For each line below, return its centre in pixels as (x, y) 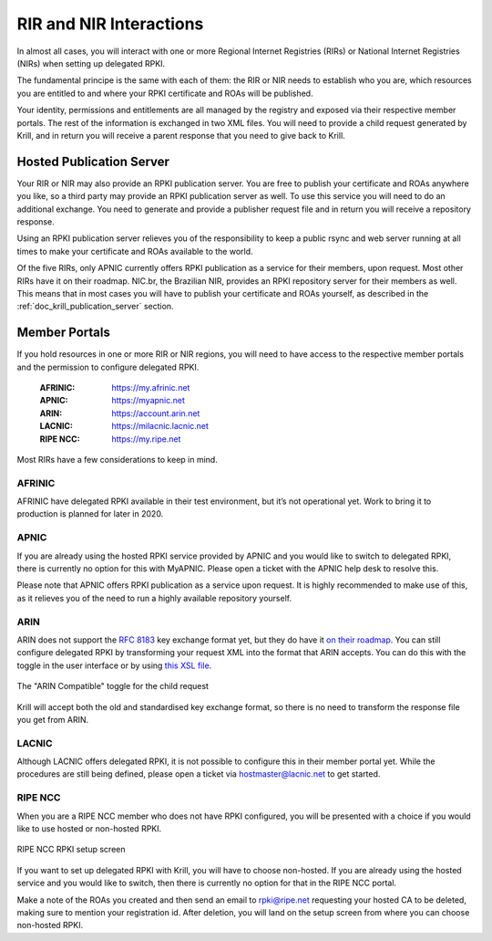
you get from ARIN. (53, 719)
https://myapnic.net (149, 401)
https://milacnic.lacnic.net (160, 426)
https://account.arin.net (156, 413)
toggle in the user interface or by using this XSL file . (114, 665)
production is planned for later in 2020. (90, 514)
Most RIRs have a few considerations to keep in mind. (117, 459)
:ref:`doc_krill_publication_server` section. (95, 307)
